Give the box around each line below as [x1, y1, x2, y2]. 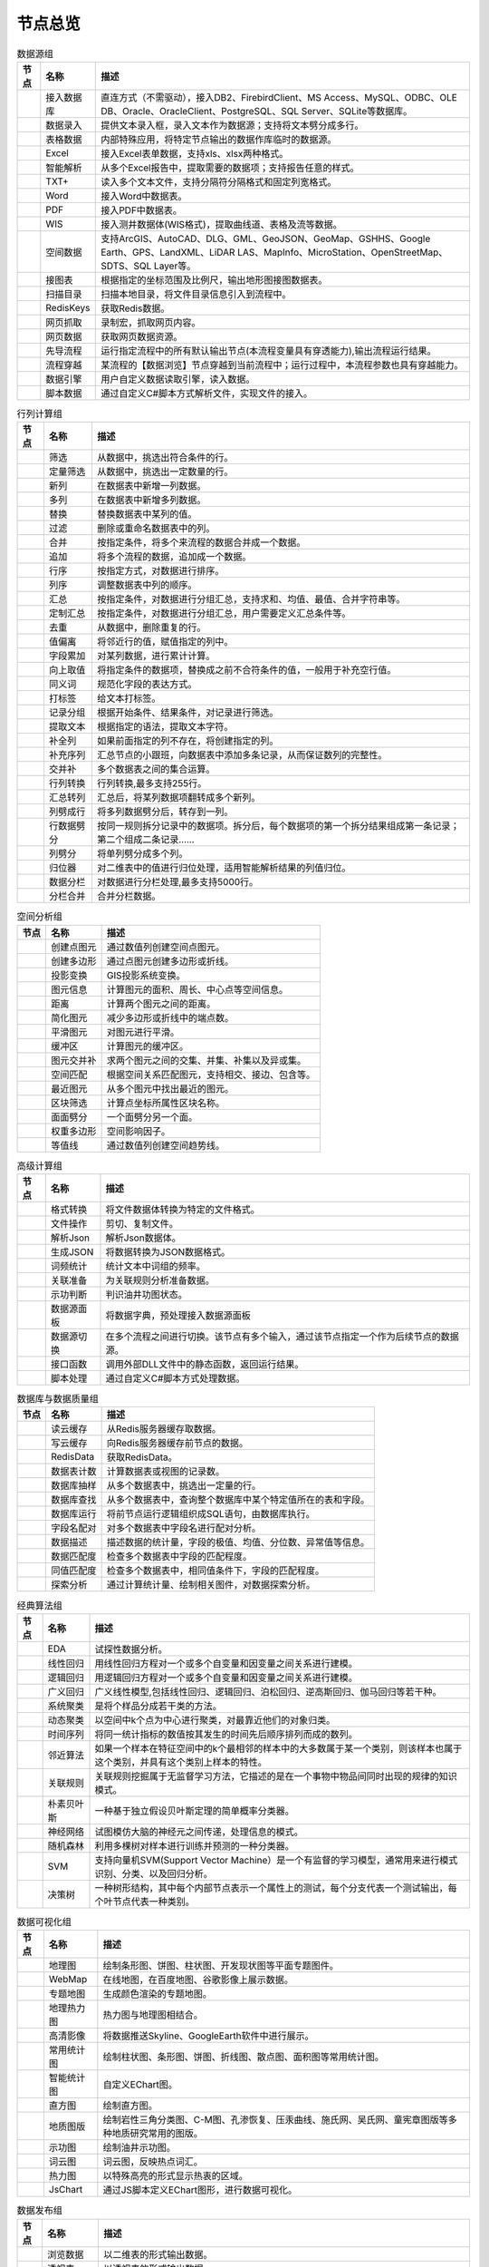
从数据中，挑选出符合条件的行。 [96, 452, 234, 464]
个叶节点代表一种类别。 [94, 1895, 195, 1908]
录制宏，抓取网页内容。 [101, 316, 201, 328]
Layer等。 [154, 259, 197, 272]
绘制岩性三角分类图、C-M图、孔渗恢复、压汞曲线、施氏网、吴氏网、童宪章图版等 [102, 2114, 448, 2126]
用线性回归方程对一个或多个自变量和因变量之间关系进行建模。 [94, 1657, 358, 1669]
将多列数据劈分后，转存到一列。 [96, 805, 234, 818]
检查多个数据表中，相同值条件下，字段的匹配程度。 [106, 1564, 325, 1577]
